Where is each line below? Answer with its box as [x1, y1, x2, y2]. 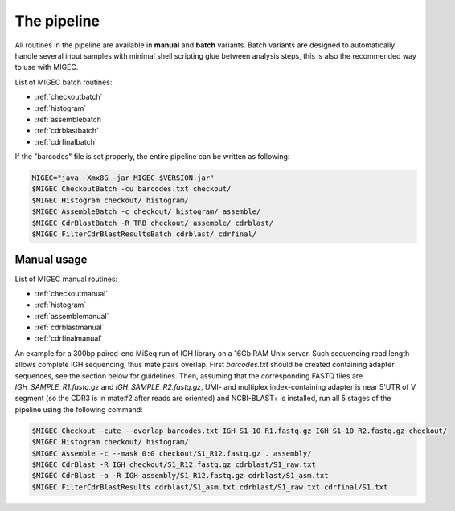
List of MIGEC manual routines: [14, 274, 118, 284]
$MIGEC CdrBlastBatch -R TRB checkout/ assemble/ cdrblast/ [31, 218, 274, 227]
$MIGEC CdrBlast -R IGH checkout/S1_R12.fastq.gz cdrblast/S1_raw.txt [31, 460, 317, 469]
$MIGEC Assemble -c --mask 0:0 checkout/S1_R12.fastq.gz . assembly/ [31, 448, 312, 458]
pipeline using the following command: [14, 404, 144, 414]
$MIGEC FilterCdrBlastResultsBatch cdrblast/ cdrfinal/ [31, 230, 257, 239]
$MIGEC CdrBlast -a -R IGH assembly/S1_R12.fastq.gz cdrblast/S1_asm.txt [31, 471, 329, 480]
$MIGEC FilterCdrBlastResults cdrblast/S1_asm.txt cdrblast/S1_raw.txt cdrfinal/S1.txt [31, 482, 388, 492]
